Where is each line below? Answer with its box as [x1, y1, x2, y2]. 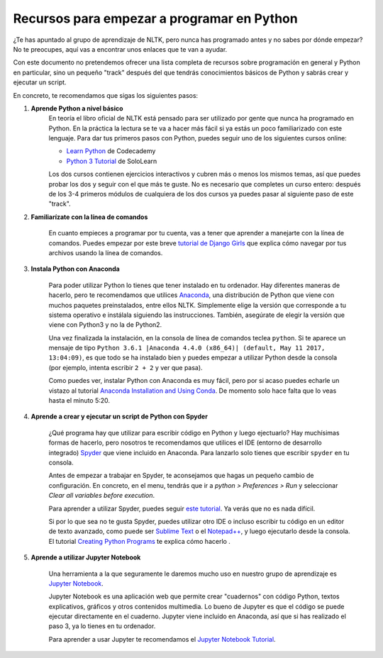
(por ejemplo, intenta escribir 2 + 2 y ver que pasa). [48, 363, 203, 372]
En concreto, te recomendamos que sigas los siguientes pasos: [13, 91, 199, 99]
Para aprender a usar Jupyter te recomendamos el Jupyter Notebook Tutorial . [48, 635, 276, 643]
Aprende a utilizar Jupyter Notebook [30, 553, 141, 562]
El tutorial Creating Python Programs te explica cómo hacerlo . [48, 537, 231, 545]
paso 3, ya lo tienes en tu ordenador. [48, 622, 156, 630]
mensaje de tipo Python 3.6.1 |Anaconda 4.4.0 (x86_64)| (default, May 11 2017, [48, 344, 326, 352]
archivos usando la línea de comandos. [48, 248, 163, 257]
